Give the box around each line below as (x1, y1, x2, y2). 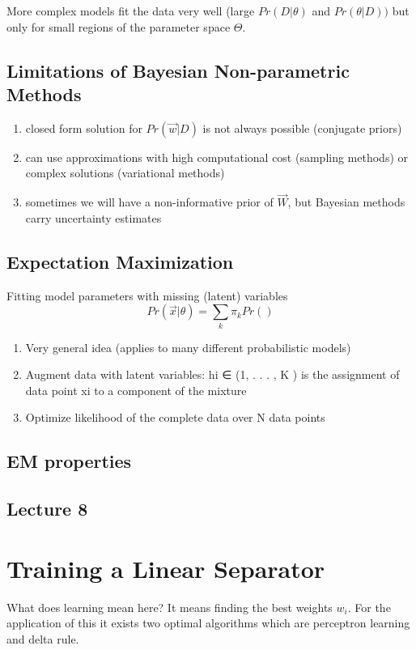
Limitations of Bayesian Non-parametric (6, 57, 350, 83)
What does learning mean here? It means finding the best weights (6, 598, 333, 615)
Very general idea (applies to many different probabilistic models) (25, 338, 351, 355)
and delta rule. (6, 630, 79, 647)
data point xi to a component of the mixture (25, 381, 247, 398)
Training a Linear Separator (6, 551, 325, 584)
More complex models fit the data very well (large (6, 2, 255, 19)
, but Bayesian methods (287, 193, 405, 210)
